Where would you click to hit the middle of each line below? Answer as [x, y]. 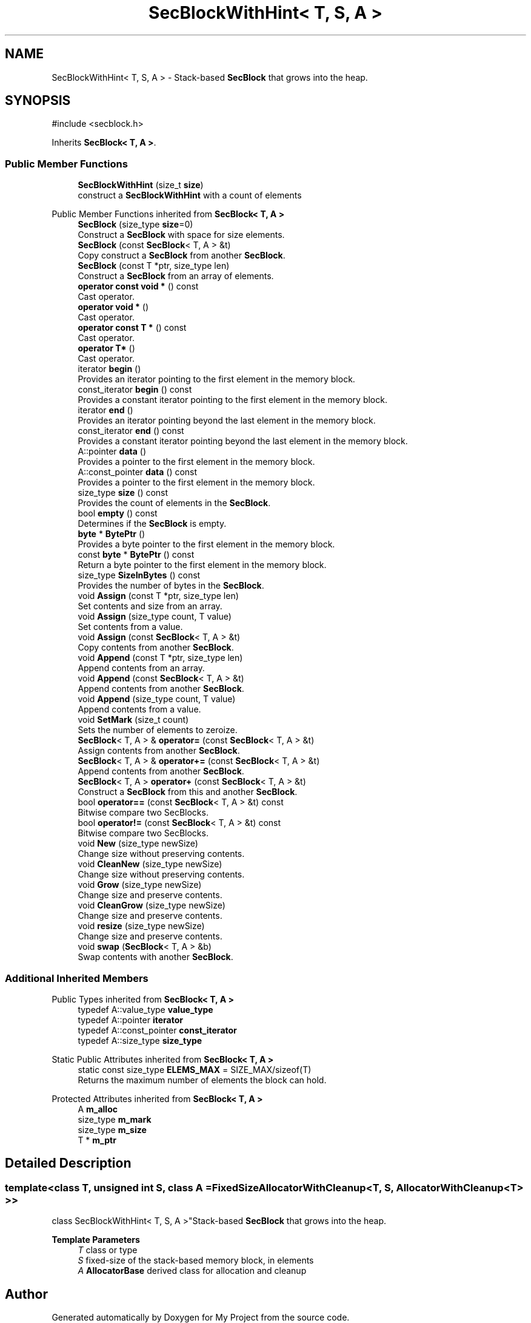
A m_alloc [98, 1109]
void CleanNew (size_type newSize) [150, 864]
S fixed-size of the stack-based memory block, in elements [196, 1260]
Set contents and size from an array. [150, 606]
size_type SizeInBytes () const [139, 575]
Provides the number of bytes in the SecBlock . [171, 586]
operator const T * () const [132, 328]
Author [26, 1294]
